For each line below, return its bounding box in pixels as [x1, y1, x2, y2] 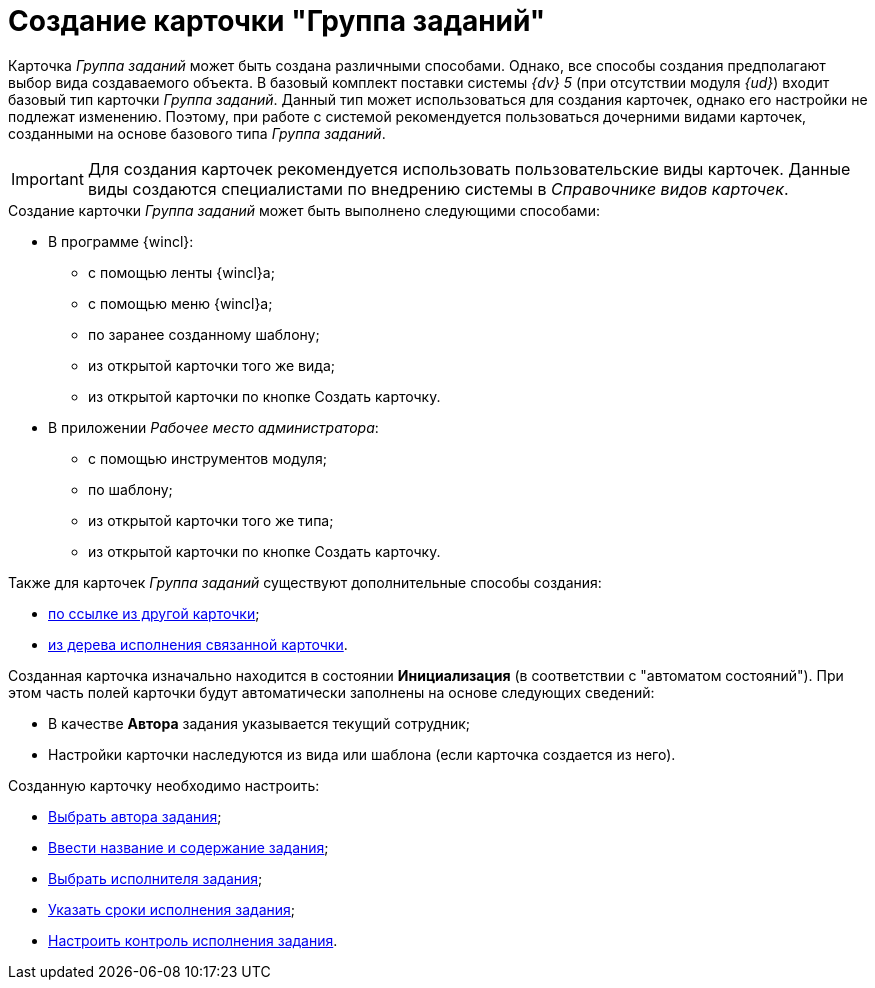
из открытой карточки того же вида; [88, 356, 335, 374]
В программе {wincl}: [48, 232, 194, 250]
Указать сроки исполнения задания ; [48, 900, 296, 918]
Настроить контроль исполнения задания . [48, 931, 338, 949]
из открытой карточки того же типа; [88, 511, 334, 529]
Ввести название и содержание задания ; [48, 838, 329, 856]
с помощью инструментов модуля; [88, 449, 327, 467]
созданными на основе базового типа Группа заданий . [8, 124, 386, 142]
